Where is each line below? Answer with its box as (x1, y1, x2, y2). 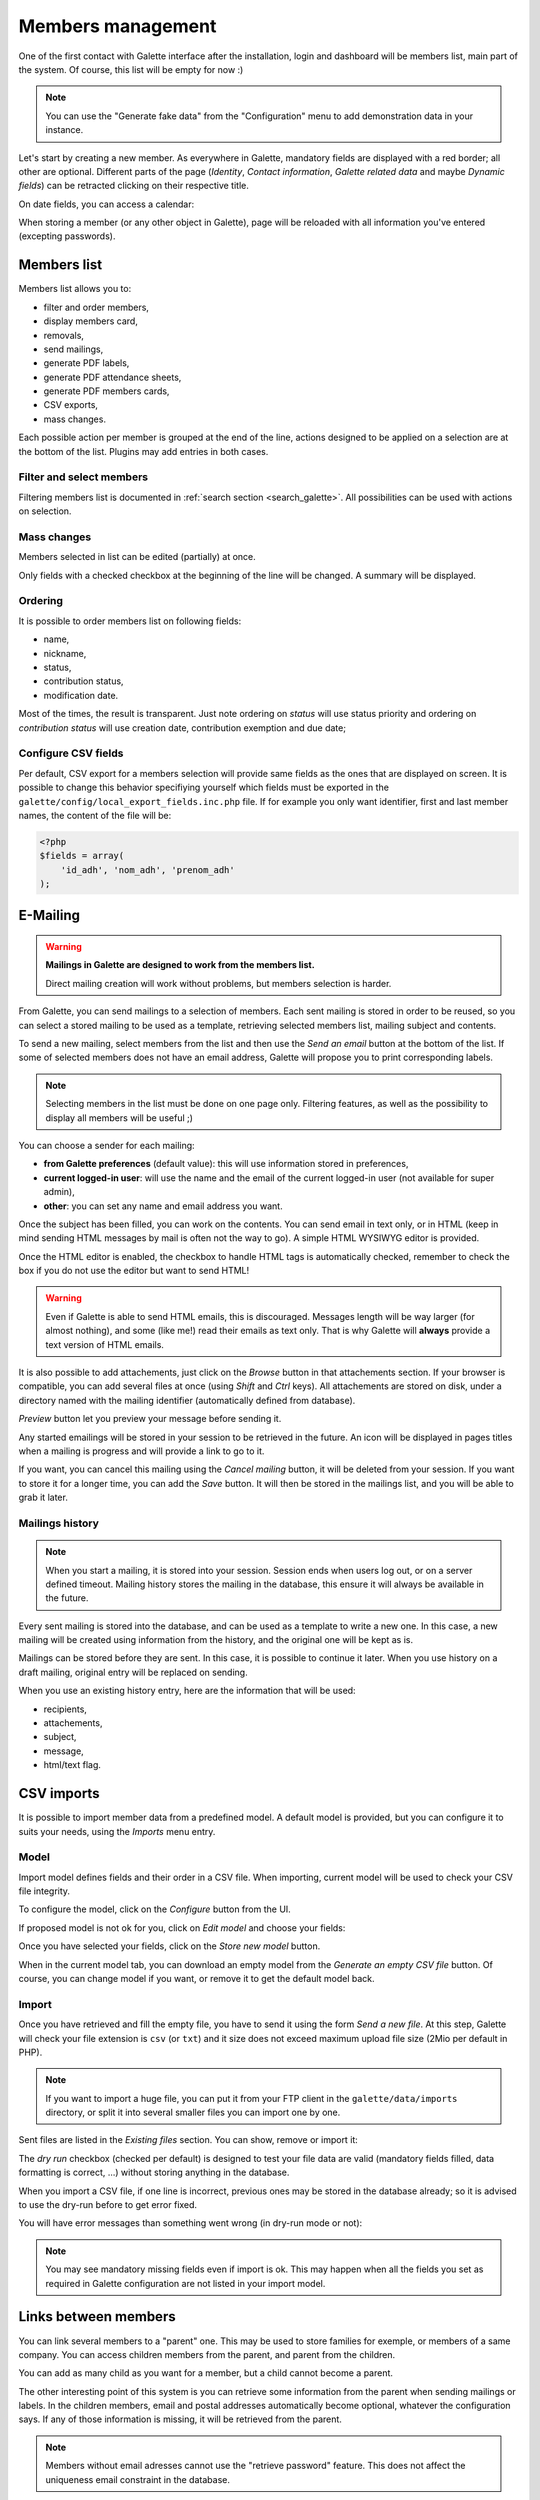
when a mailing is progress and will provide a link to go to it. (18, 1445, 265, 1457)
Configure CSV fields (18, 746, 124, 760)
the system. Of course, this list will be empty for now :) (18, 63, 244, 75)
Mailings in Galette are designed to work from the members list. (45, 959, 315, 971)
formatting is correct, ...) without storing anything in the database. (18, 2166, 290, 2179)
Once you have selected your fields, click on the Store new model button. (18, 1940, 321, 1952)
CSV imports (18, 1785, 100, 1802)
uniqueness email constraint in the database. (45, 2473, 230, 2485)
